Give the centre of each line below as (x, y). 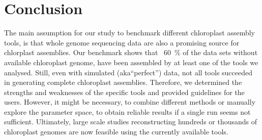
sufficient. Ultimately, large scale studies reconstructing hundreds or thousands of (131, 122)
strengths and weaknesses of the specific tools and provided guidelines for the (124, 92)
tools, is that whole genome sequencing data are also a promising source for (122, 42)
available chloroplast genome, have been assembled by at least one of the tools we (131, 62)
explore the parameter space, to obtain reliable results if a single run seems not (127, 111)
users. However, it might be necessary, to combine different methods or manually (130, 102)
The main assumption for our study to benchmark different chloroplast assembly (129, 33)
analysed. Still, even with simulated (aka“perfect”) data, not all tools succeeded (128, 72)
